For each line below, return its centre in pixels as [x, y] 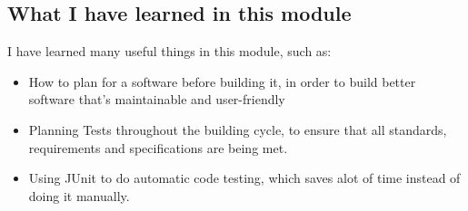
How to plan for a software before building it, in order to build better [222, 81]
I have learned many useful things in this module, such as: [169, 51]
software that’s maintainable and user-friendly [157, 99]
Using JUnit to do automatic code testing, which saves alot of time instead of [244, 178]
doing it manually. [79, 195]
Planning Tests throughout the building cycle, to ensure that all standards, [238, 129]
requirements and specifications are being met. [158, 147]
